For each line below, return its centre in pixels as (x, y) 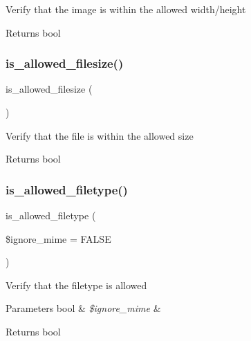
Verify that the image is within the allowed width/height (126, 9)
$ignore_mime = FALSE (58, 238)
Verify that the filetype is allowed (76, 285)
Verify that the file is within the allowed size (100, 135)
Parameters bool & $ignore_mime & (83, 308)
